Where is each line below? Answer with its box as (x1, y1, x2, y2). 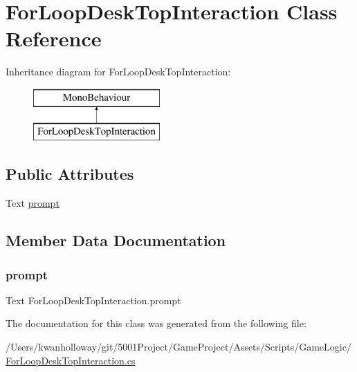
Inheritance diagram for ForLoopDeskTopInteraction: (6, 64, 231, 79)
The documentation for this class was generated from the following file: (6, 316, 306, 331)
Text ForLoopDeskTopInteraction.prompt (6, 292, 181, 307)
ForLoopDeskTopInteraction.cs (6, 353, 136, 367)
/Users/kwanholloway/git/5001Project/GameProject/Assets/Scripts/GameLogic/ (6, 340, 351, 354)
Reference (6, 24, 102, 53)
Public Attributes (6, 163, 134, 185)
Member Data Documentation (6, 230, 226, 251)
